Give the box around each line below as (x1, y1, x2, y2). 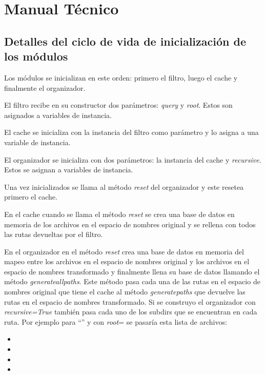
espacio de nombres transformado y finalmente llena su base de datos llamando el (4, 266, 260, 277)
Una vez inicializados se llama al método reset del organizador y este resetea (4, 181, 244, 192)
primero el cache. (4, 191, 57, 202)
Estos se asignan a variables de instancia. (4, 164, 133, 175)
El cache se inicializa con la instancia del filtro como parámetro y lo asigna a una (4, 127, 259, 137)
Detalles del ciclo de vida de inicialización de (4, 33, 246, 49)
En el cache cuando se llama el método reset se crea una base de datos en (4, 208, 235, 219)
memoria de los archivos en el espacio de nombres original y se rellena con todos (4, 219, 256, 229)
